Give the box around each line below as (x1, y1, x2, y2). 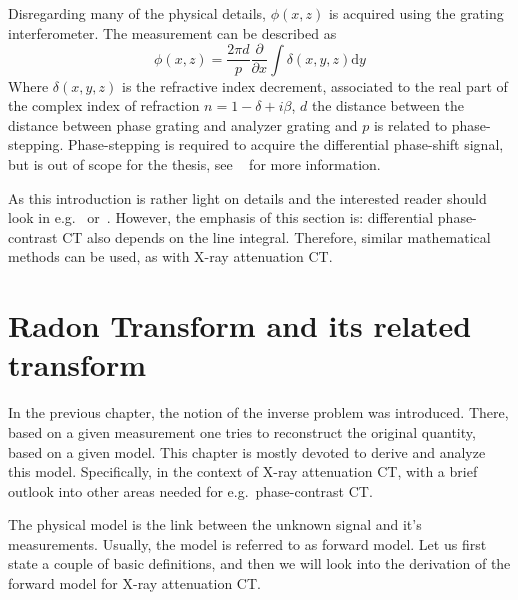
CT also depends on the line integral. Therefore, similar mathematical (62, 226, 491, 247)
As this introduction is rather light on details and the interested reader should (8, 187, 487, 208)
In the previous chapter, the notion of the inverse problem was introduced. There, (8, 402, 509, 423)
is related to (373, 114, 448, 135)
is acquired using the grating (328, 3, 504, 23)
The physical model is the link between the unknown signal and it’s (8, 514, 422, 535)
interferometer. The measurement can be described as (8, 22, 337, 43)
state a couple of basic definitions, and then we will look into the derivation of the (8, 553, 511, 574)
